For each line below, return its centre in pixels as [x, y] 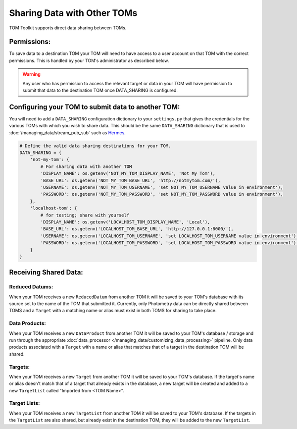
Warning [31, 74]
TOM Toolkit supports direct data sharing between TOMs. [68, 28]
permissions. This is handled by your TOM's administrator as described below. [89, 60]
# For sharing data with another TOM [86, 166]
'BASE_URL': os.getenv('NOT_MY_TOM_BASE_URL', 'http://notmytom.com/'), [130, 180]
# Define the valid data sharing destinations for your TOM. [95, 146]
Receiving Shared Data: [46, 272]
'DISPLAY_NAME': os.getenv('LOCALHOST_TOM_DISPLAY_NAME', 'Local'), [125, 222]
